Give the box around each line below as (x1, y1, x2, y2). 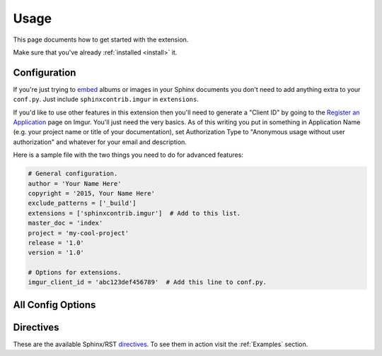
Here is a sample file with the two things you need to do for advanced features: (13, 150, 244, 159)
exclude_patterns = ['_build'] (28, 199, 137, 208)
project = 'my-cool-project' (28, 229, 129, 237)
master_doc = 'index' (28, 219, 103, 227)
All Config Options (13, 299, 96, 311)
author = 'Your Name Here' (28, 179, 122, 187)
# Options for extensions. (28, 268, 122, 277)
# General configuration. (28, 170, 118, 178)
